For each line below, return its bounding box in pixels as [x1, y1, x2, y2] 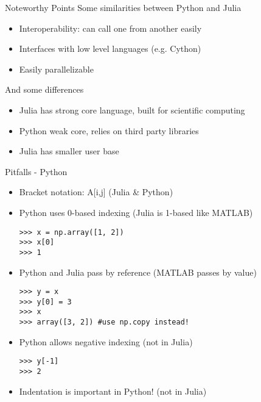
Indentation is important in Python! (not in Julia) [19, 384, 207, 397]
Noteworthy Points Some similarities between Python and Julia [5, 1, 242, 13]
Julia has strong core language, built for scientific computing [19, 103, 245, 116]
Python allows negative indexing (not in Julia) [19, 335, 193, 348]
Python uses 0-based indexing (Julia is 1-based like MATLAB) [19, 206, 253, 218]
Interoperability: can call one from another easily [19, 21, 202, 34]
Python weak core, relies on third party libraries [19, 124, 199, 137]
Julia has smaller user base [19, 145, 119, 157]
